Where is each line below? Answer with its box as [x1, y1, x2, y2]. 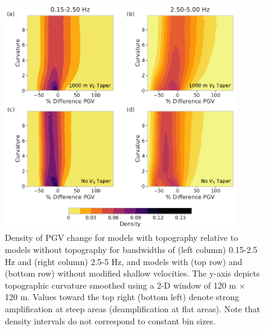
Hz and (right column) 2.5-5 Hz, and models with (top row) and [5, 255, 243, 267]
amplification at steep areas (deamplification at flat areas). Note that [5, 303, 261, 315]
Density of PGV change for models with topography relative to [5, 231, 238, 244]
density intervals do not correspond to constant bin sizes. [5, 314, 216, 327]
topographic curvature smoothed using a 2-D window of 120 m [5, 278, 237, 291]
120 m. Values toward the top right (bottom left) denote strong [5, 290, 239, 303]
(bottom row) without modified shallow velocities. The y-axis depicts [5, 267, 260, 280]
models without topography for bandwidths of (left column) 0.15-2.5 [5, 243, 258, 256]
